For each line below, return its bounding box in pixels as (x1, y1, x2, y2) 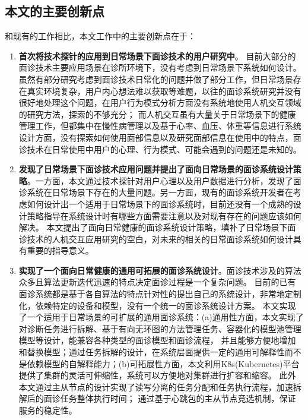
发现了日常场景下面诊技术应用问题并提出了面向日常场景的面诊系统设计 (18, 163, 293, 175)
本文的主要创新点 (5, 2, 104, 20)
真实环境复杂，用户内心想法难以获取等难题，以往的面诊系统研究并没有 (27, 84, 301, 97)
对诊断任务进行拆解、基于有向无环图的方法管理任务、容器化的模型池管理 (18, 322, 301, 334)
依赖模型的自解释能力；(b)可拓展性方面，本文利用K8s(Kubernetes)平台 (27, 357, 300, 370)
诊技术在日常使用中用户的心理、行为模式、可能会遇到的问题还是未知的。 (18, 143, 301, 155)
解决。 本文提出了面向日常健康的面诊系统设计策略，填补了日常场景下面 (18, 221, 296, 233)
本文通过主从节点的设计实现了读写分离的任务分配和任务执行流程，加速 (18, 380, 293, 393)
